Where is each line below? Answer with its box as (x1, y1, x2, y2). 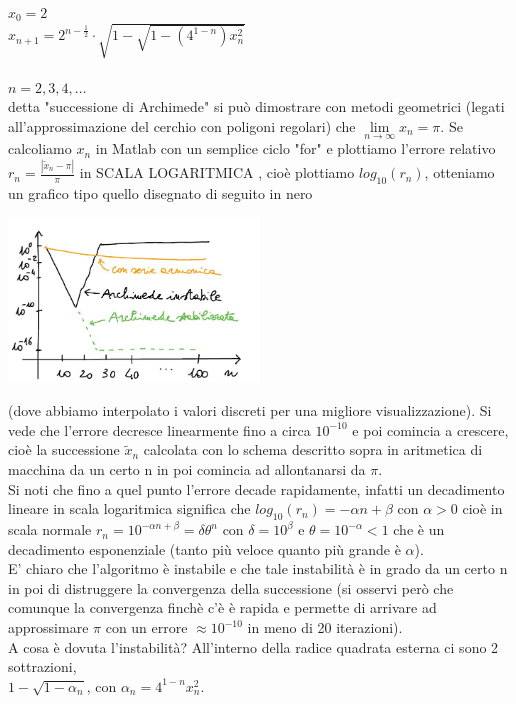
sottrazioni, (8, 656, 77, 677)
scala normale (8, 519, 92, 540)
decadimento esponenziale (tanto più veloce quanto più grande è (8, 538, 401, 559)
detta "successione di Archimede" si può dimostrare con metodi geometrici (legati (8, 96, 505, 117)
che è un (393, 519, 445, 540)
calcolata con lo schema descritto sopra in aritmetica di (143, 439, 483, 460)
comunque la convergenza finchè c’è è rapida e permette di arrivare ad (8, 597, 437, 618)
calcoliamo (8, 138, 72, 159)
